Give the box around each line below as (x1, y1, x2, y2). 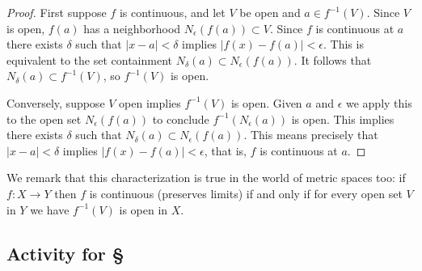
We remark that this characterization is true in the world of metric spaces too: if (6, 169, 406, 186)
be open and (239, 4, 301, 20)
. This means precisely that (243, 126, 378, 143)
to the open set (6, 110, 82, 127)
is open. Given (230, 94, 302, 111)
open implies (119, 94, 181, 111)
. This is (323, 36, 364, 53)
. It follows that (293, 51, 372, 68)
